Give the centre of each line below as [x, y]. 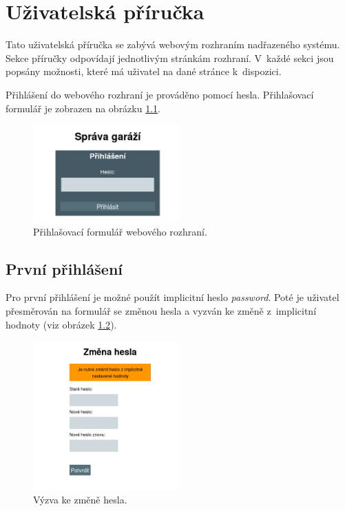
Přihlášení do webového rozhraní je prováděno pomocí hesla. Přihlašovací [160, 94]
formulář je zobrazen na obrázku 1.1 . [83, 108]
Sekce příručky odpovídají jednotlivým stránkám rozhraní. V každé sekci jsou [170, 58]
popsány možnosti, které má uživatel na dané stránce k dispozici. [144, 71]
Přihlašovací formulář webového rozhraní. [120, 231]
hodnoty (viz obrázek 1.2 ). [61, 324]
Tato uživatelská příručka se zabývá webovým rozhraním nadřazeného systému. [173, 44]
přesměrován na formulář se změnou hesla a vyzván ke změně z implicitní [161, 310]
